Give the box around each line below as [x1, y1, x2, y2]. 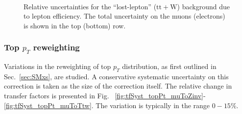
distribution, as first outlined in [122, 61, 217, 71]
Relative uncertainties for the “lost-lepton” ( [24, 1, 157, 11]
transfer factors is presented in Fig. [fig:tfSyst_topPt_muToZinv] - [4, 90, 206, 100]
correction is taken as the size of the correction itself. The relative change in [4, 81, 232, 91]
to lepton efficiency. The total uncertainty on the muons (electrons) [24, 11, 225, 21]
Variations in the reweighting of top [4, 61, 111, 71]
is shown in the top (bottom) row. [24, 20, 126, 30]
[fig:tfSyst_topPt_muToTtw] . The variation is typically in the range [4, 100, 210, 110]
